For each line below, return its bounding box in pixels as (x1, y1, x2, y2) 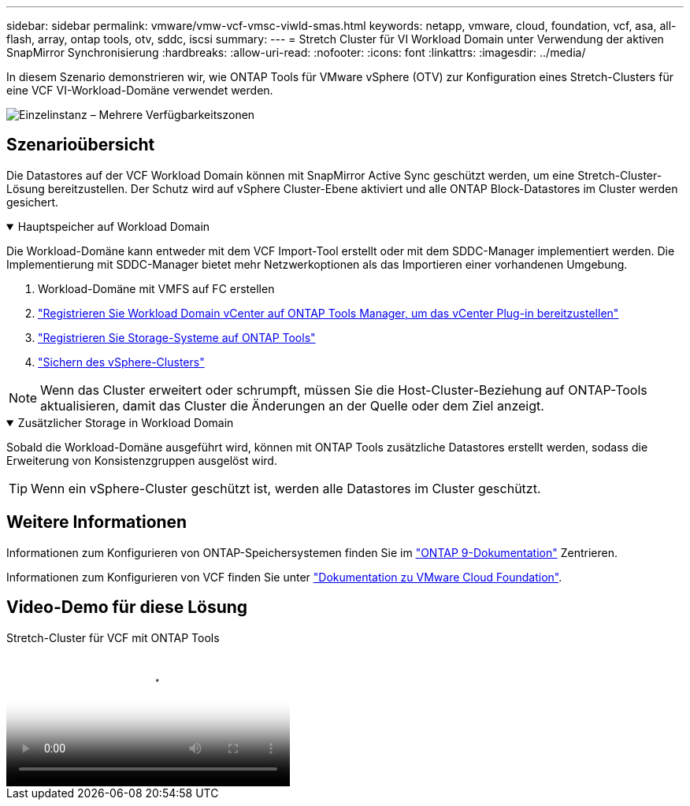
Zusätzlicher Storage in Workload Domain (17, 415, 234, 429)
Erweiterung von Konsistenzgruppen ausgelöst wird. (6, 453, 277, 467)
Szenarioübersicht (6, 135, 155, 155)
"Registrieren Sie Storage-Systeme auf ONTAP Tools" (38, 330, 316, 344)
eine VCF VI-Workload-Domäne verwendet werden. (6, 84, 273, 97)
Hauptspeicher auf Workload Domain (17, 219, 210, 233)
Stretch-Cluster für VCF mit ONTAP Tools (6, 630, 220, 644)
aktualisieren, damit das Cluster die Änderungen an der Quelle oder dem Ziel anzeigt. (40, 397, 544, 414)
